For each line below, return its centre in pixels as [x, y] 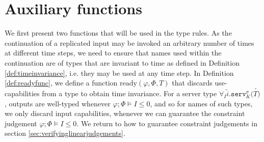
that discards [192, 83]
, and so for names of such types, [201, 103]
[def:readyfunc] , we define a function [61, 83]
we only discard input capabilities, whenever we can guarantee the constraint [125, 113]
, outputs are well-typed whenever [58, 103]
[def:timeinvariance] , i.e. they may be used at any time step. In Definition [119, 73]
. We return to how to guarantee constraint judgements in [167, 123]
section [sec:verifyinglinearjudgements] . [65, 133]
